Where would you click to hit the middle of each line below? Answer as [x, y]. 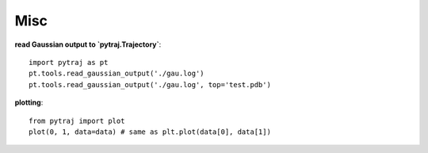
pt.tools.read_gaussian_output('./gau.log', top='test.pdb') [150, 84]
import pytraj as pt [69, 62]
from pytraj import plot [77, 120]
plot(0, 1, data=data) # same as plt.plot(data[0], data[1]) [150, 132]
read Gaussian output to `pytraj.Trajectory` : [88, 44]
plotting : [29, 102]
